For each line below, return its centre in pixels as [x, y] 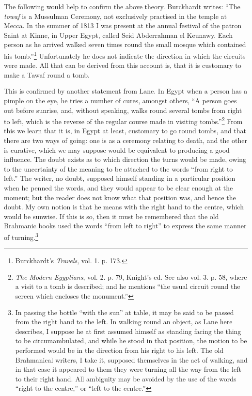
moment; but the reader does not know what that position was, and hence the [120, 197]
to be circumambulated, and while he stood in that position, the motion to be [131, 341]
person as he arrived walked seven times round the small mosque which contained [125, 44]
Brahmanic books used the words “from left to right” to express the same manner [125, 226]
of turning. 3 [21, 236]
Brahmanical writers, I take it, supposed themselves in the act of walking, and [131, 359]
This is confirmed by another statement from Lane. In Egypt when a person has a [126, 91]
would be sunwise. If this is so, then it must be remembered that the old [111, 216]
